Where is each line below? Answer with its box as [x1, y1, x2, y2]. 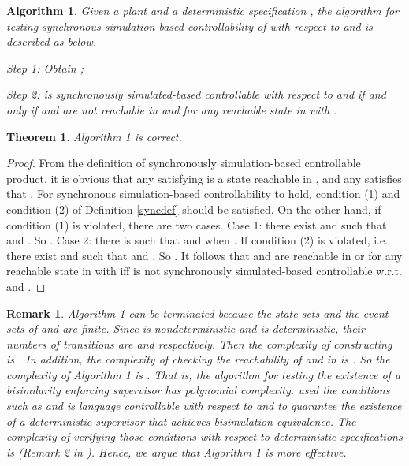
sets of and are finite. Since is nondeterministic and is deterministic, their [6, 320, 365, 337]
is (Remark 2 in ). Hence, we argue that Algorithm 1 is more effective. [6, 443, 347, 460]
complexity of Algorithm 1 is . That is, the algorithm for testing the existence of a [6, 366, 401, 382]
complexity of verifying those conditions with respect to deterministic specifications [6, 428, 403, 445]
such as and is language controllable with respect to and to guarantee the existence [6, 397, 402, 414]
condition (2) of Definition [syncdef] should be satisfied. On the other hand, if [6, 200, 381, 217]
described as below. [6, 33, 96, 50]
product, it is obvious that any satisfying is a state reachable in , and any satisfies [6, 170, 402, 186]
